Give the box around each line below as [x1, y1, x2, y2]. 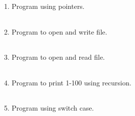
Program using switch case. [11, 103, 94, 113]
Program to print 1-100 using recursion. [11, 77, 132, 87]
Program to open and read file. [11, 52, 105, 62]
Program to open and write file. [11, 26, 107, 37]
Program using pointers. [11, 1, 85, 11]
